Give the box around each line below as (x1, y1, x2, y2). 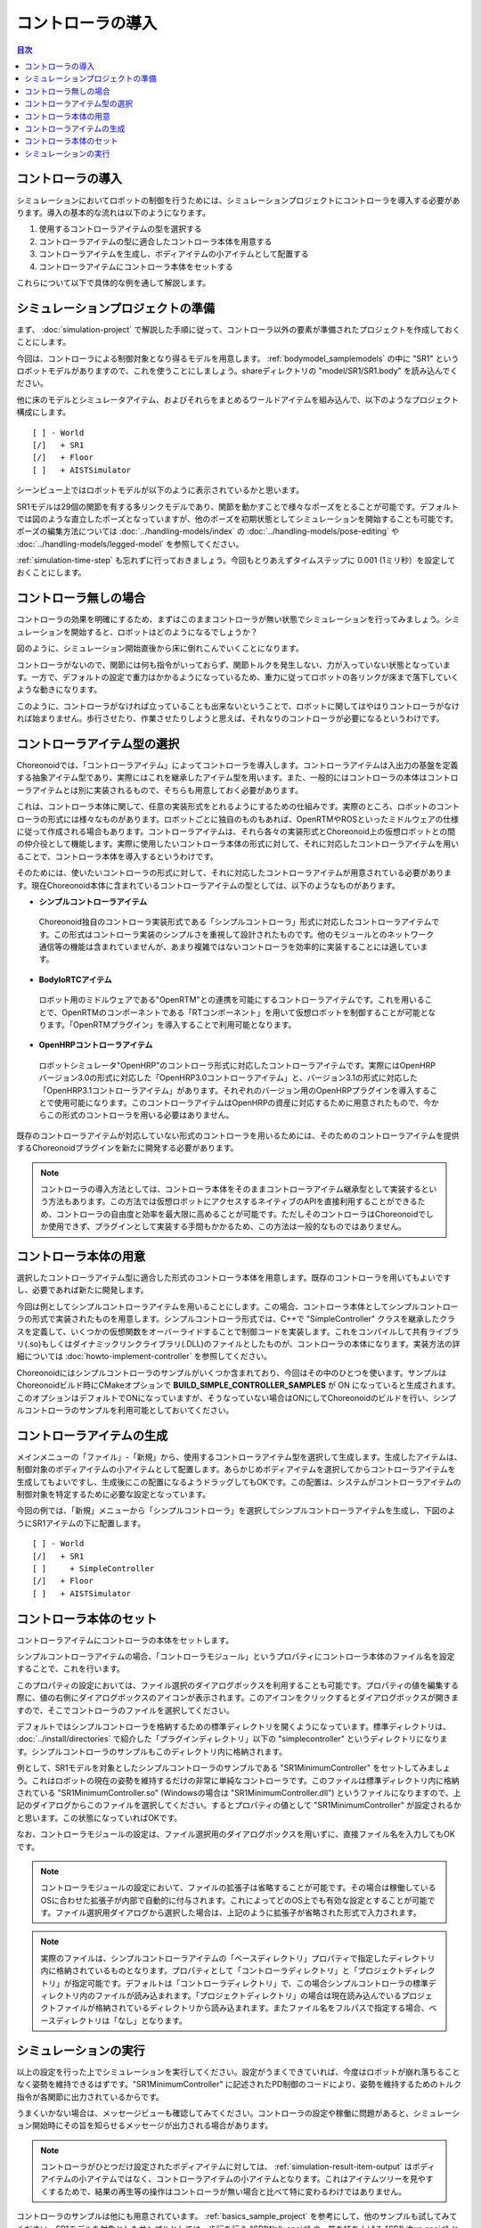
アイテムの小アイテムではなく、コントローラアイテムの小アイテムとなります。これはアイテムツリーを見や (40, 2174, 427, 2184)
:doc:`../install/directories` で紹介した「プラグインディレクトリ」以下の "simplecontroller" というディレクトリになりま (16, 1733, 448, 1744)
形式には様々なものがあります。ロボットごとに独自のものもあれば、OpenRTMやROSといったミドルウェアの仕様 (47, 814, 459, 824)
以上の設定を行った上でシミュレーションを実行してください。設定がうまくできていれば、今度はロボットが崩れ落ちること (16, 2066, 461, 2076)
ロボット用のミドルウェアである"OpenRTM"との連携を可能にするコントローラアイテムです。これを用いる (38, 995, 425, 1005)
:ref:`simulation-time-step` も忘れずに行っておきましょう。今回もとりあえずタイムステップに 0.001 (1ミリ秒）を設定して (16, 555, 456, 566)
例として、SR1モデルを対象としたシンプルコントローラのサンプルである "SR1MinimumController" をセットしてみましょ (16, 1763, 452, 1773)
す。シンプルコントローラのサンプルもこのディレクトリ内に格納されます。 (16, 1746, 288, 1757)
